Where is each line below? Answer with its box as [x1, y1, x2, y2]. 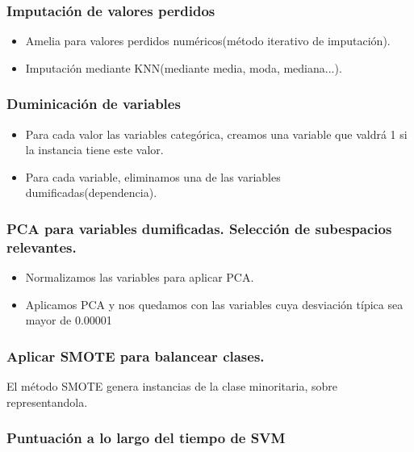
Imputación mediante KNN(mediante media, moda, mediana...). [25, 59, 342, 76]
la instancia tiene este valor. [25, 141, 164, 158]
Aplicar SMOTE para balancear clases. [6, 345, 265, 366]
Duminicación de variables [6, 94, 181, 114]
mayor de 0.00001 [25, 312, 112, 329]
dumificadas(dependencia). [25, 184, 157, 201]
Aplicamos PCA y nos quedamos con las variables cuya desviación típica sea [25, 295, 404, 312]
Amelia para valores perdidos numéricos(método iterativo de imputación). [25, 32, 391, 49]
